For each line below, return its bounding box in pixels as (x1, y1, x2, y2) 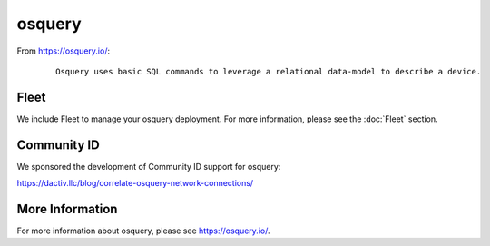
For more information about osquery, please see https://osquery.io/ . (16, 225, 270, 236)
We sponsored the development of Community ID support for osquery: (16, 161, 281, 172)
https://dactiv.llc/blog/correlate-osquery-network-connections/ (16, 178, 254, 189)
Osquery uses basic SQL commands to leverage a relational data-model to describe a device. (55, 66, 482, 76)
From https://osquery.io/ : (16, 45, 111, 56)
